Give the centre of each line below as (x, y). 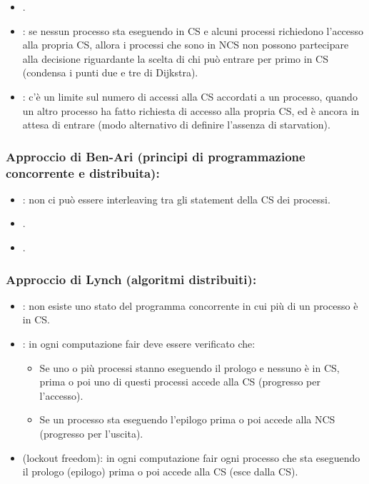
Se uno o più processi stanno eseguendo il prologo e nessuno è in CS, (189, 367)
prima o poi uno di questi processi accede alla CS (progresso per (180, 382)
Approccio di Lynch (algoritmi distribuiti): (131, 279)
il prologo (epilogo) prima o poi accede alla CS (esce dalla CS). (160, 472)
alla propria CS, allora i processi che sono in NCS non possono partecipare (186, 45)
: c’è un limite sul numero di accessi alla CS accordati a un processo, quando (190, 96)
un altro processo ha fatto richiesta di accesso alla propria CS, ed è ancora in (191, 110)
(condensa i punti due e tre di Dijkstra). (110, 72)
